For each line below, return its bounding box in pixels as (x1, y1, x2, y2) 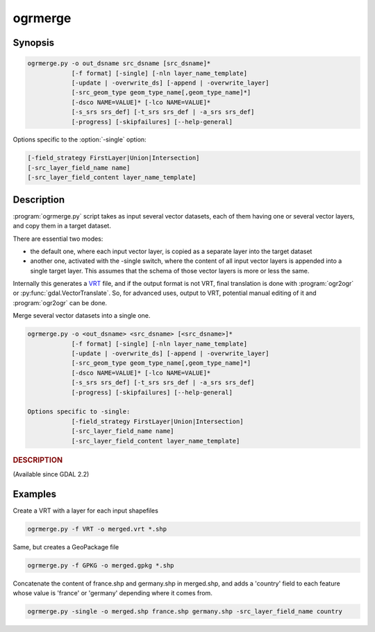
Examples (12, 488, 57, 499)
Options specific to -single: (27, 408, 131, 416)
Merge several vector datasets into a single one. (12, 311, 151, 320)
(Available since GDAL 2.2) (12, 470, 90, 478)
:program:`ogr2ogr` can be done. (12, 298, 108, 307)
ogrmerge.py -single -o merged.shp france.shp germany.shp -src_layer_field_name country (27, 608, 343, 615)
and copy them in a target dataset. (12, 222, 111, 230)
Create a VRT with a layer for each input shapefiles (12, 506, 159, 515)
